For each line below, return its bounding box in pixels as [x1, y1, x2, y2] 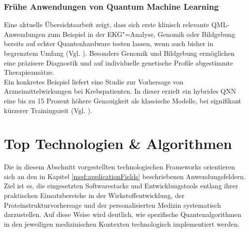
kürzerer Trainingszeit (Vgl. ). [4, 105, 93, 115]
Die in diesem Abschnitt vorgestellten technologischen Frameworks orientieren [4, 162, 235, 172]
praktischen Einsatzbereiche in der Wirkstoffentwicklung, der [4, 190, 185, 200]
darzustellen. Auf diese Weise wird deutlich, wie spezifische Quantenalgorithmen [4, 209, 242, 219]
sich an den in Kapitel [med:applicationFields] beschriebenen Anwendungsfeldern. [4, 171, 246, 181]
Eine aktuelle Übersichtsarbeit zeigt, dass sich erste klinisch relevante [4, 19, 209, 30]
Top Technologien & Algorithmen [4, 133, 232, 153]
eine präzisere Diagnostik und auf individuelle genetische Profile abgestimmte [4, 57, 233, 67]
